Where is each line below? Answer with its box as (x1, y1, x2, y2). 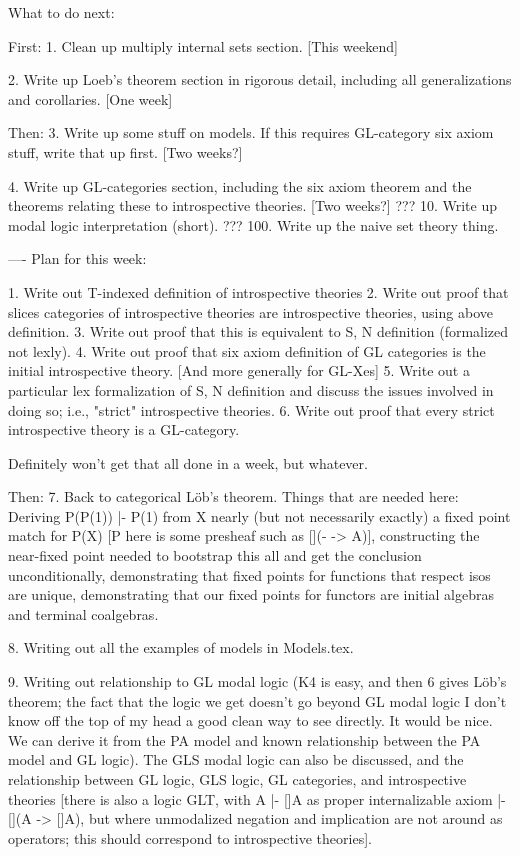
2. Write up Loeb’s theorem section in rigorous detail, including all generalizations (8, 69, 512, 90)
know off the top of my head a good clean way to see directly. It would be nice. (8, 710, 493, 731)
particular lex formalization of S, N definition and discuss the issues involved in (8, 379, 494, 400)
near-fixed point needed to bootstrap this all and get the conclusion (8, 545, 422, 566)
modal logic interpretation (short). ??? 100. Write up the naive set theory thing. (8, 214, 499, 235)
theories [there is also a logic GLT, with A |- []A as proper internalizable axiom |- (8, 788, 506, 809)
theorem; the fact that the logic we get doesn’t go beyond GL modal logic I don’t (8, 690, 507, 711)
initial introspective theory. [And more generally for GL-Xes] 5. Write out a (8, 360, 470, 381)
